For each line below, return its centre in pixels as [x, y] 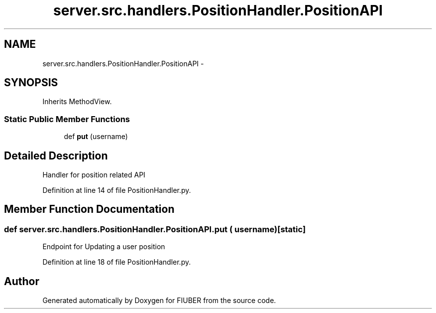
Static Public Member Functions [67, 119]
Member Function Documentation [89, 209]
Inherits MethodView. [77, 102]
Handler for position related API [94, 175]
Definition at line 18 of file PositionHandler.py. [117, 262]
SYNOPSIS [31, 83]
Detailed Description [56, 156]
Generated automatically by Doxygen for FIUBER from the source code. [159, 301]
